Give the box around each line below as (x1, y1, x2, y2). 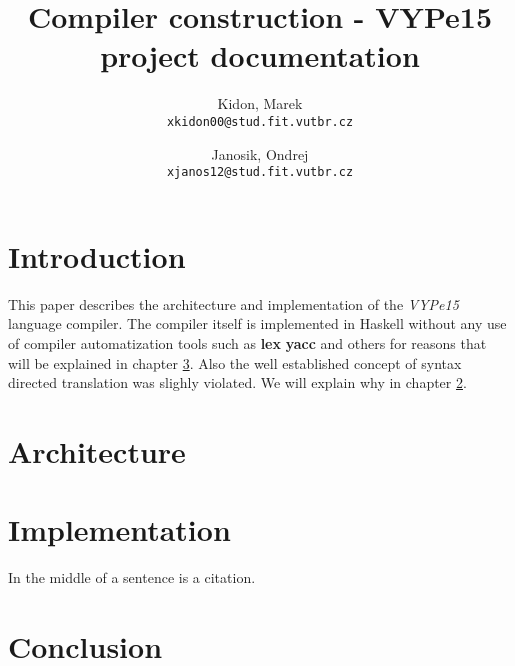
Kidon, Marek (217, 93, 303, 114)
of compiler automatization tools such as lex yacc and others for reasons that (8, 332, 487, 353)
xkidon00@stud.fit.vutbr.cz (166, 114, 354, 129)
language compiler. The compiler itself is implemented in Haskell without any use (8, 313, 507, 334)
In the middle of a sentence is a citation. (8, 567, 256, 588)
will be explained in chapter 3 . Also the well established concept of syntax (8, 352, 462, 373)
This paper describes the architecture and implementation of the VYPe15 (8, 293, 459, 314)
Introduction (8, 235, 186, 276)
